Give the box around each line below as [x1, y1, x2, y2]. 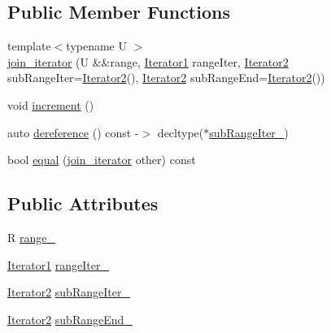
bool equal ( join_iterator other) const [7, 151, 196, 168]
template [7, 37, 51, 54]
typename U [66, 37, 127, 54]
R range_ [7, 228, 55, 245]
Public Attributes [7, 191, 159, 216]
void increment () [7, 96, 94, 113]
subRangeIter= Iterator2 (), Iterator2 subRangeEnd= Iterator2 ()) [7, 69, 325, 86]
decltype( [157, 123, 204, 141]
